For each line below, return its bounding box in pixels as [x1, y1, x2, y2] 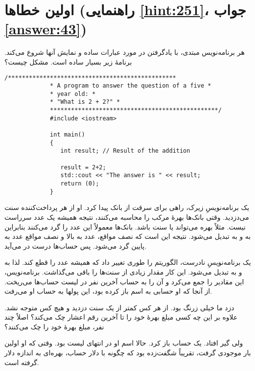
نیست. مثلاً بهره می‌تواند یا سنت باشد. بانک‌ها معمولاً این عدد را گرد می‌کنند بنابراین [4, 221, 246, 232]
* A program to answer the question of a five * [50, 82, 211, 90]
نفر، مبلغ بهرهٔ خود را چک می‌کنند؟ [4, 321, 104, 331]
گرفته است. [4, 357, 39, 367]
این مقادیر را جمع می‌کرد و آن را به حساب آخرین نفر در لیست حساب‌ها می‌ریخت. [4, 276, 244, 286]
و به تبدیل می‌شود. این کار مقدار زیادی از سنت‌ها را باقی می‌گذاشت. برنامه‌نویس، [4, 266, 242, 277]
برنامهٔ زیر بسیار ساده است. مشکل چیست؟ [4, 56, 132, 67]
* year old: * [50, 90, 96, 97]
